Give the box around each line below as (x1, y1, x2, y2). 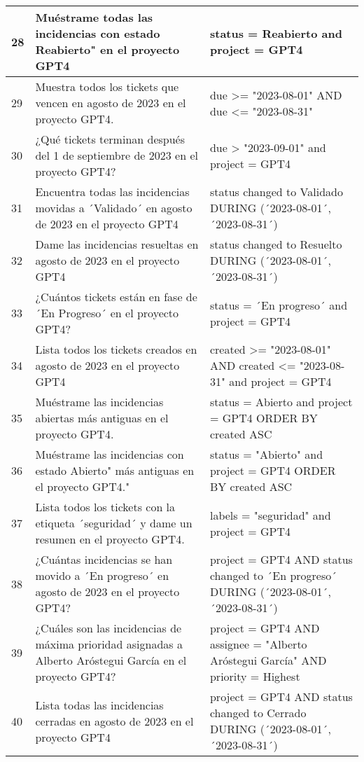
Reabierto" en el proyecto (35, 41, 180, 57)
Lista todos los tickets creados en (35, 341, 197, 357)
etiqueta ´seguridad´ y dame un (35, 515, 192, 531)
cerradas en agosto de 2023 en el (35, 712, 194, 729)
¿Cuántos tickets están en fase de (35, 289, 197, 305)
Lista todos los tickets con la (35, 499, 176, 515)
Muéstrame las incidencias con (35, 446, 184, 462)
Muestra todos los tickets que (35, 78, 179, 95)
